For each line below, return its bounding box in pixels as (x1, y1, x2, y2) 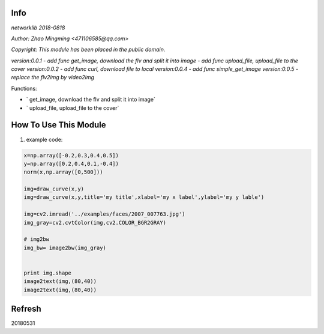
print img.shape (23, 270, 72, 276)
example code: (26, 136, 63, 143)
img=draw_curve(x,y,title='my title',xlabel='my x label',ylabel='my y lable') (23, 194, 265, 201)
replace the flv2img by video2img (11, 74, 95, 81)
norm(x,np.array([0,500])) (23, 169, 103, 175)
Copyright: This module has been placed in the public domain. (11, 46, 166, 53)
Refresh (11, 304, 41, 314)
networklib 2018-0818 (11, 24, 65, 31)
